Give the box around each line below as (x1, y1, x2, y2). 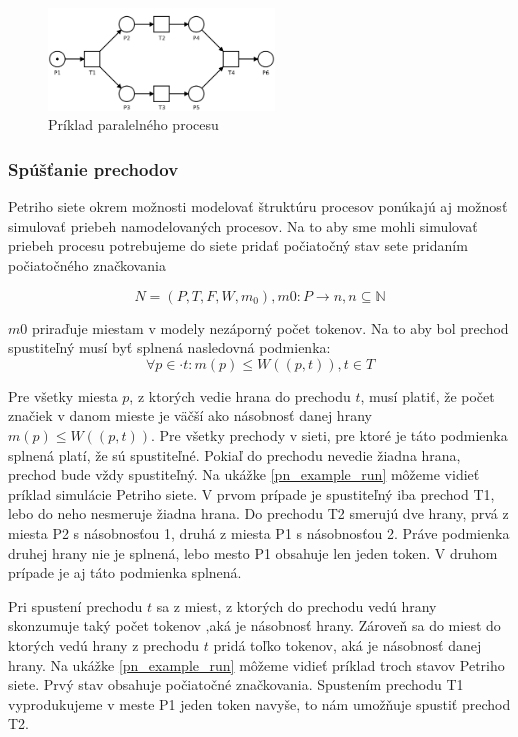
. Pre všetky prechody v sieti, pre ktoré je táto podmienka (150, 424, 508, 445)
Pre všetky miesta (8, 385, 118, 406)
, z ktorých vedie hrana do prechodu (129, 385, 351, 406)
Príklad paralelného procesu (48, 114, 219, 135)
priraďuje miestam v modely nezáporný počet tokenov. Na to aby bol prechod (31, 317, 509, 338)
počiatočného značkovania (8, 255, 166, 275)
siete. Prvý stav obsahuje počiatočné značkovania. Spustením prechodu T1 (8, 674, 464, 695)
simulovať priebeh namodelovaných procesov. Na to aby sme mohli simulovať (8, 215, 478, 236)
